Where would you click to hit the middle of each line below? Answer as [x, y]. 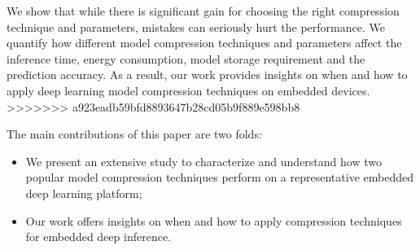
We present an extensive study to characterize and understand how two [203, 161]
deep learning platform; [84, 193]
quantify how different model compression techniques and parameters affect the [204, 43]
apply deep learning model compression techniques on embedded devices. [188, 90]
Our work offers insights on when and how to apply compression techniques [214, 220]
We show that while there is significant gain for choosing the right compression [203, 11]
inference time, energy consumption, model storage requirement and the [186, 58]
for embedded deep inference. [98, 237]
